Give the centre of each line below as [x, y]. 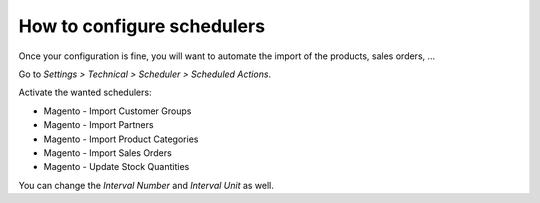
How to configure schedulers [141, 26]
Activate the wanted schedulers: [85, 92]
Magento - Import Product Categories [121, 139]
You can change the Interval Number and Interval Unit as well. [146, 185]
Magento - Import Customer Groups [117, 111]
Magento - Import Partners [98, 125]
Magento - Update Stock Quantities [116, 167]
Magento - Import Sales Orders [107, 152]
